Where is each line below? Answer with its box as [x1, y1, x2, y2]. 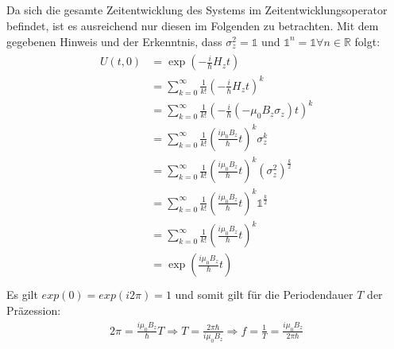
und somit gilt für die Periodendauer [175, 286, 353, 303]
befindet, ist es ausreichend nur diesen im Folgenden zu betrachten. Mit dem [6, 17, 379, 33]
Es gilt [6, 286, 38, 303]
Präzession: [6, 302, 61, 319]
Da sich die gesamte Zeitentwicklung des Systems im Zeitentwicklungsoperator [6, 2, 388, 18]
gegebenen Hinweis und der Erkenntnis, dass [6, 33, 222, 49]
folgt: [354, 33, 380, 49]
